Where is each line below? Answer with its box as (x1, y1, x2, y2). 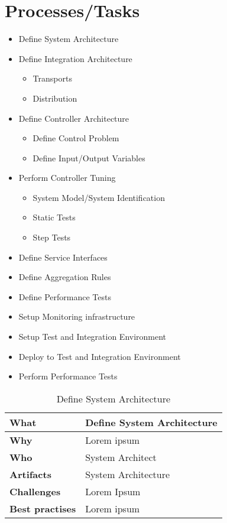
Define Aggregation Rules (18, 271, 111, 283)
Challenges (9, 484, 61, 498)
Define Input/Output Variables (33, 151, 145, 164)
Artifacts (9, 467, 51, 481)
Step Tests (33, 231, 71, 243)
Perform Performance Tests (18, 370, 118, 382)
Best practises (9, 501, 76, 515)
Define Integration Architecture (18, 52, 132, 64)
